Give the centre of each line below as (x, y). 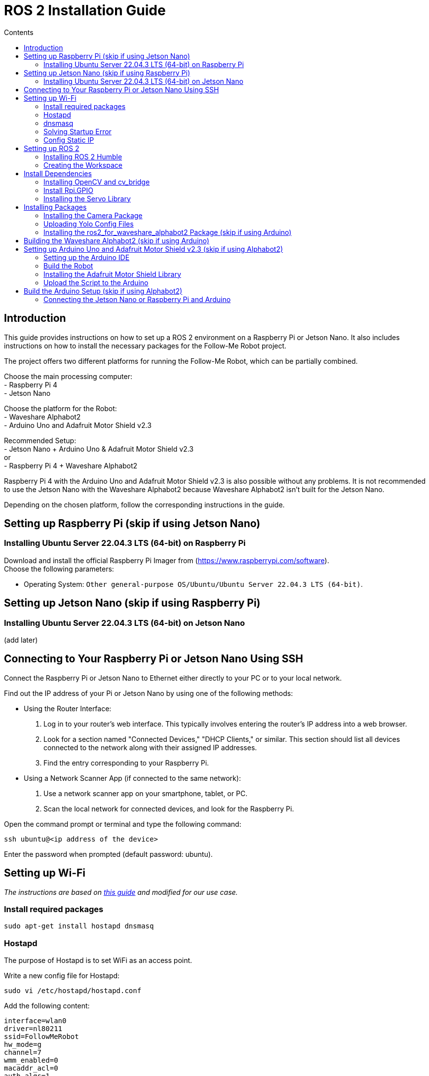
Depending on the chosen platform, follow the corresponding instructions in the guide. (144, 504)
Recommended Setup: (40, 440)
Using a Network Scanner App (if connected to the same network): (132, 778)
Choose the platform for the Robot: (60, 408)
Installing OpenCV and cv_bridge (97, 182)
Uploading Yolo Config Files (89, 224)
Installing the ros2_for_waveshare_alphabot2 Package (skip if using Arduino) (168, 232)
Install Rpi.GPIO (68, 190)
